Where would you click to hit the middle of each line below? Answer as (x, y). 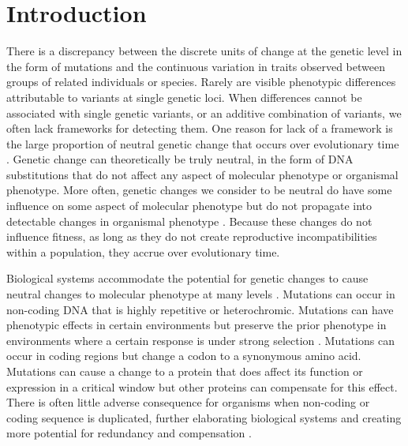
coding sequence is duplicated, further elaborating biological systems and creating (204, 417)
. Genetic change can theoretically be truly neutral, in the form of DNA (180, 159)
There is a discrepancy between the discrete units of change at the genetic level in (204, 51)
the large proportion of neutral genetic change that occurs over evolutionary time (203, 143)
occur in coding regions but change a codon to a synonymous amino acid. (184, 356)
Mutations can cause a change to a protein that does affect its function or (185, 371)
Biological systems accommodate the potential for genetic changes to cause (187, 278)
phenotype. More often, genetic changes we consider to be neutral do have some (199, 190)
